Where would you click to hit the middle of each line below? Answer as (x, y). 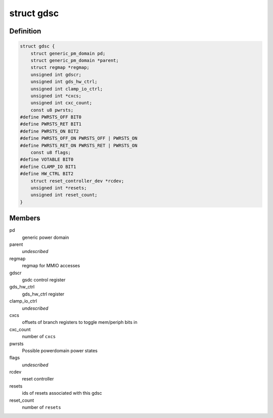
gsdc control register (44, 280)
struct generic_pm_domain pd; (68, 53)
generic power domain (45, 237)
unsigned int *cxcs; (56, 96)
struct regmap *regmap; (60, 68)
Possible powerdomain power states (60, 350)
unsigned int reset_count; (64, 195)
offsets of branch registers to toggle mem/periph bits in (80, 322)
